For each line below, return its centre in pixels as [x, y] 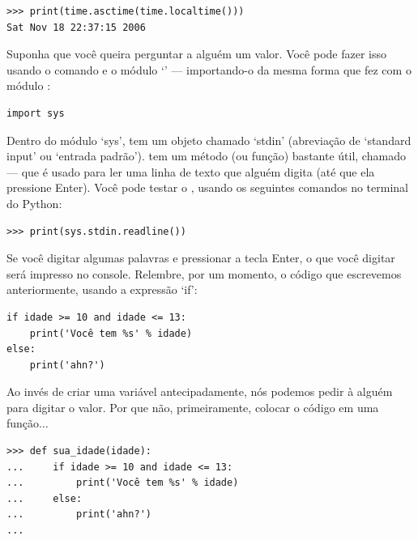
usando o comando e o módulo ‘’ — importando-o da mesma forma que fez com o [209, 69]
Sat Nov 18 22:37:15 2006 [76, 27]
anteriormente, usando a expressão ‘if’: [102, 289]
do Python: [34, 203]
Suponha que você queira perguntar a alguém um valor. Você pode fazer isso [196, 54]
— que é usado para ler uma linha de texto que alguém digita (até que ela [191, 171]
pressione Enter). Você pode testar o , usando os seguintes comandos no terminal [207, 187]
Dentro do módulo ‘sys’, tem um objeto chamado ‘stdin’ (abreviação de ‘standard [209, 140]
